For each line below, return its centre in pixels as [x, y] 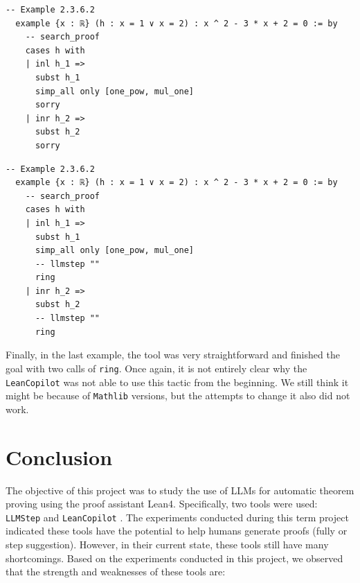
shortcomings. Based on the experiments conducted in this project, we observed [174, 558]
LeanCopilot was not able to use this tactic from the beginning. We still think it [177, 382]
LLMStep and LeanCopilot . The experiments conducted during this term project [177, 517]
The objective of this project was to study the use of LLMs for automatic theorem [180, 490]
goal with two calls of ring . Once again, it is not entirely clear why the [156, 368]
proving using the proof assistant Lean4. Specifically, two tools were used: [162, 504]
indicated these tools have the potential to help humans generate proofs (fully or [177, 531]
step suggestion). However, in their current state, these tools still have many [167, 544]
